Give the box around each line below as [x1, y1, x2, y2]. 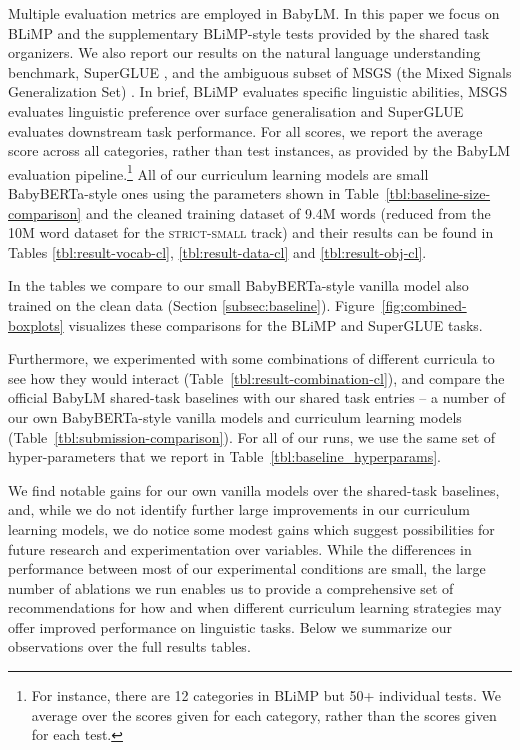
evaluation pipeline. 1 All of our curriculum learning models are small [8, 160, 429, 184]
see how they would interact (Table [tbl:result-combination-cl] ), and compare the [8, 367, 505, 388]
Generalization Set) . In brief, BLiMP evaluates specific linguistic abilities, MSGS [8, 81, 508, 102]
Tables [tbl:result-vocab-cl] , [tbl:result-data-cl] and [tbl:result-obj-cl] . [8, 241, 427, 262]
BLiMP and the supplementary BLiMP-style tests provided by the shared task [8, 22, 490, 43]
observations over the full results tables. [8, 636, 251, 657]
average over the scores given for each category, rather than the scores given [31, 704, 497, 725]
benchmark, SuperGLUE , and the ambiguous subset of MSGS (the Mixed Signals [8, 61, 512, 82]
